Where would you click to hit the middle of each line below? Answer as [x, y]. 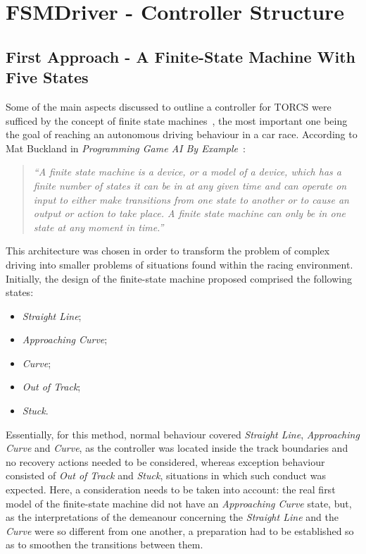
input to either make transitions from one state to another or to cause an [191, 199]
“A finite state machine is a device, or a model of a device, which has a [187, 172]
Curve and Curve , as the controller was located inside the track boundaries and [177, 448]
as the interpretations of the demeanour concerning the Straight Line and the [172, 517]
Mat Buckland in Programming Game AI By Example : [126, 148]
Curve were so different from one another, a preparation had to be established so [180, 530]
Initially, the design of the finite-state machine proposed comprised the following [179, 278]
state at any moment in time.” [99, 227]
